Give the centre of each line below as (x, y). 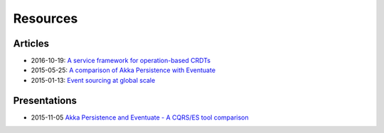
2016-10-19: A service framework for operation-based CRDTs (121, 61)
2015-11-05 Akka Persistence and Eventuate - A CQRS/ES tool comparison (140, 117)
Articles (31, 44)
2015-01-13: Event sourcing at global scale (93, 80)
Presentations (45, 100)
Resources (46, 18)
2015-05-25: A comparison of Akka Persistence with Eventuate (123, 70)
